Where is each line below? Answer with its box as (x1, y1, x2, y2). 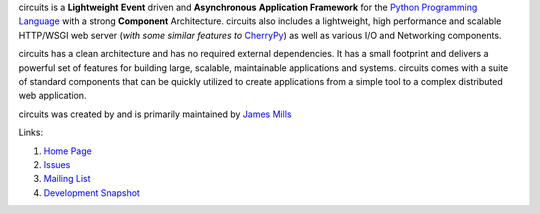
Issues (43, 158, 71, 170)
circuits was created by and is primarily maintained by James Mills (18, 108, 292, 120)
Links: (18, 126, 44, 139)
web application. (18, 90, 87, 102)
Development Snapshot (43, 186, 140, 199)
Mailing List (43, 173, 91, 185)
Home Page (43, 145, 92, 157)
